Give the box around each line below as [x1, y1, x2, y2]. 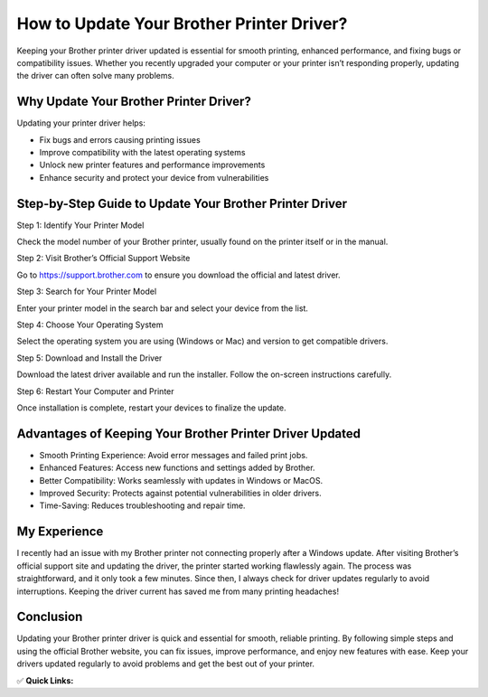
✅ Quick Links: [16, 674, 74, 686]
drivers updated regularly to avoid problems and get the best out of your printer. [16, 658, 315, 669]
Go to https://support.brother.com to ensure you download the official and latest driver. [16, 269, 341, 280]
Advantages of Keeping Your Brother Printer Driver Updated [16, 426, 361, 441]
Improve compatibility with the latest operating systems [39, 147, 246, 158]
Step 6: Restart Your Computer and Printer [16, 385, 175, 397]
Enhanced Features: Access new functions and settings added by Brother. [39, 462, 315, 474]
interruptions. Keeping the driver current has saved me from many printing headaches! [16, 586, 339, 597]
